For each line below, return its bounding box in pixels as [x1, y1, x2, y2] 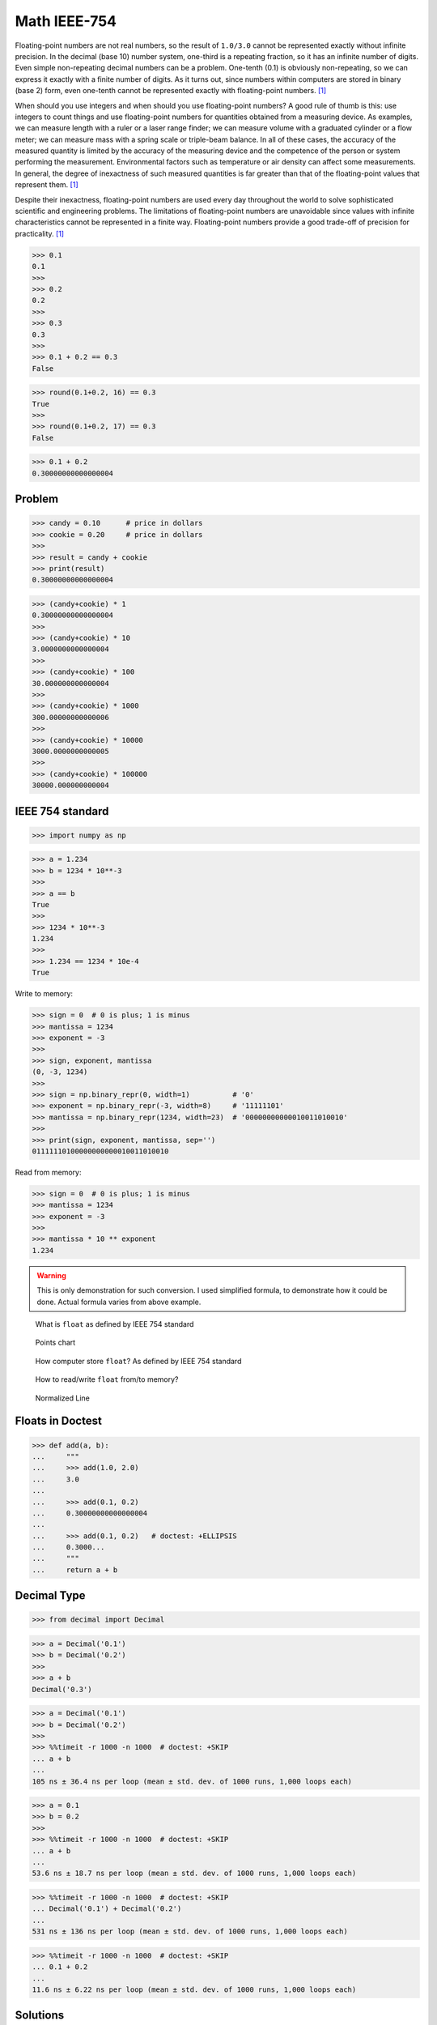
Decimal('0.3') [32, 1685, 92, 1694]
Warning [36, 1270, 66, 1280]
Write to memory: [15, 989, 73, 999]
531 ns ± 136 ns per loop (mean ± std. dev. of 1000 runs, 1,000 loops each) [32, 1927, 348, 1936]
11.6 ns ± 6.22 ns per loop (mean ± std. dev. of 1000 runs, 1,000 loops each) [32, 1985, 357, 1994]
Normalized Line [35, 1393, 91, 1403]
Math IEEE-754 [15, 12, 117, 30]
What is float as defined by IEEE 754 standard [35, 1319, 194, 1328]
